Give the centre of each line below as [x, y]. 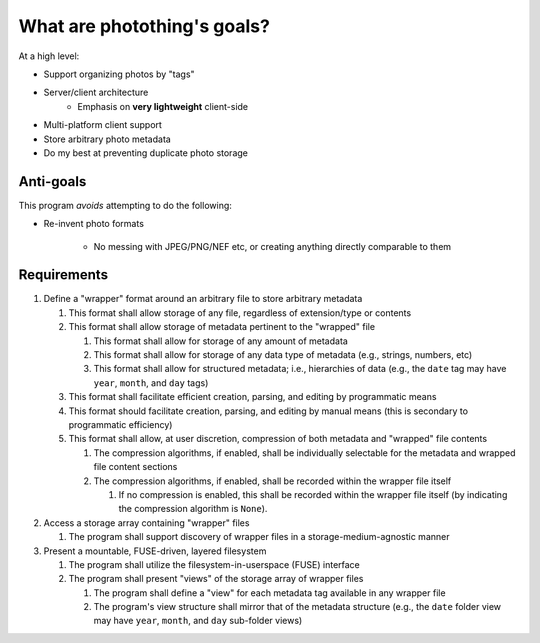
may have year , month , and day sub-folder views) [198, 621]
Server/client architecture [96, 92]
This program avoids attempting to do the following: [125, 205]
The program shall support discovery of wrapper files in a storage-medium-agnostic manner [259, 537]
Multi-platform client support [102, 125]
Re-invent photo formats [94, 224]
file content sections [135, 467]
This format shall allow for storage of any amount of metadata [221, 341]
